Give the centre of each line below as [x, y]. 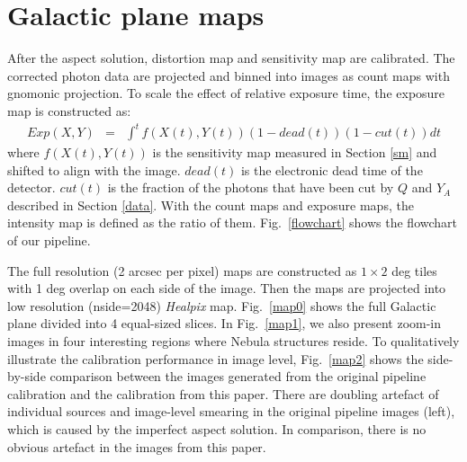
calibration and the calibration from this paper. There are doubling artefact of [223, 393]
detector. [31, 187]
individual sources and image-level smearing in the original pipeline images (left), [231, 411]
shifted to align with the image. [94, 169]
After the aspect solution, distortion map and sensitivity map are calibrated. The [231, 58]
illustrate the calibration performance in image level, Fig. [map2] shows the [216, 358]
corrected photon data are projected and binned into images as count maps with [229, 75]
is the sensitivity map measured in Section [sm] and [295, 152]
